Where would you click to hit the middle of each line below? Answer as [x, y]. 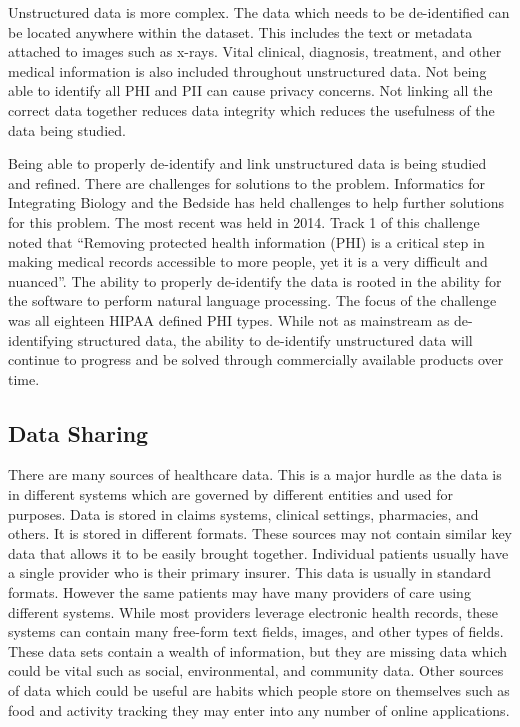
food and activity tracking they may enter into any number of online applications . [259, 709]
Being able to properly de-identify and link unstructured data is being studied [247, 163]
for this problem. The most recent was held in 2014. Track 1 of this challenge [244, 221]
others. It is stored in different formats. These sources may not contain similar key [260, 533]
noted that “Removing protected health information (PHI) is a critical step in [246, 241]
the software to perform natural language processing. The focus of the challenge [252, 300]
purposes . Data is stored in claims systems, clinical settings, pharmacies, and [243, 513]
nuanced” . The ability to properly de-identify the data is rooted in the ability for [255, 280]
